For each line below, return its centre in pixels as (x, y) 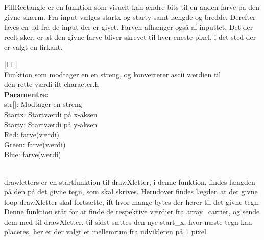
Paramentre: (26, 94)
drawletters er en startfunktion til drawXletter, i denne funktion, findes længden (130, 181)
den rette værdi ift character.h (52, 84)
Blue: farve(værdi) (33, 154)
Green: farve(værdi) (35, 144)
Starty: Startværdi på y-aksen (51, 124)
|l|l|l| (11, 64)
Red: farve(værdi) (32, 134)
